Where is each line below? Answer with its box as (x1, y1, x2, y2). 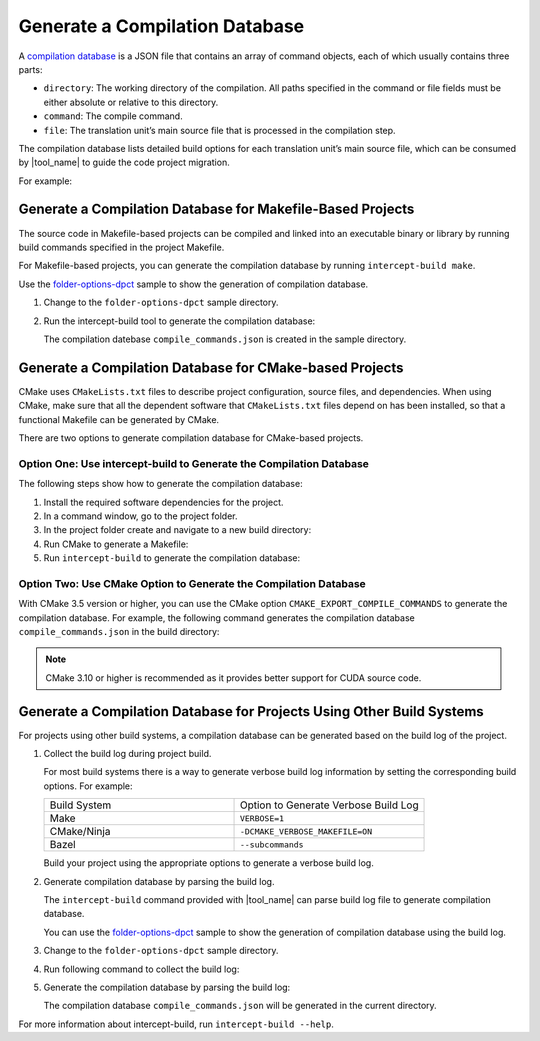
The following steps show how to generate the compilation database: (18, 478, 304, 490)
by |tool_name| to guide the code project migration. (18, 156, 230, 169)
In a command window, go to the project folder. (43, 510, 239, 522)
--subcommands (239, 839, 304, 850)
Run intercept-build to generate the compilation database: (43, 552, 301, 564)
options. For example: (43, 780, 134, 792)
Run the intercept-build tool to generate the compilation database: (43, 315, 316, 327)
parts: (18, 63, 43, 75)
